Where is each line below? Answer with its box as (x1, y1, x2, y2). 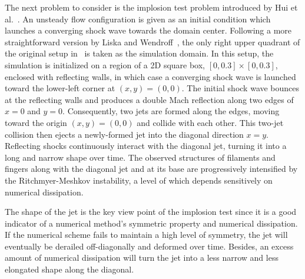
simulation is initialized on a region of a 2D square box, (5, 58, 205, 71)
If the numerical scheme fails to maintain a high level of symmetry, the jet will (5, 228, 288, 241)
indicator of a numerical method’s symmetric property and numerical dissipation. (5, 217, 298, 229)
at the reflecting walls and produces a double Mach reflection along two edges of (5, 93, 294, 105)
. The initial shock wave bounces (181, 82, 300, 94)
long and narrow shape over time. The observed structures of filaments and (5, 151, 276, 163)
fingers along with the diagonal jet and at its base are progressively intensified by (5, 162, 298, 175)
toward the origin (5, 116, 67, 128)
